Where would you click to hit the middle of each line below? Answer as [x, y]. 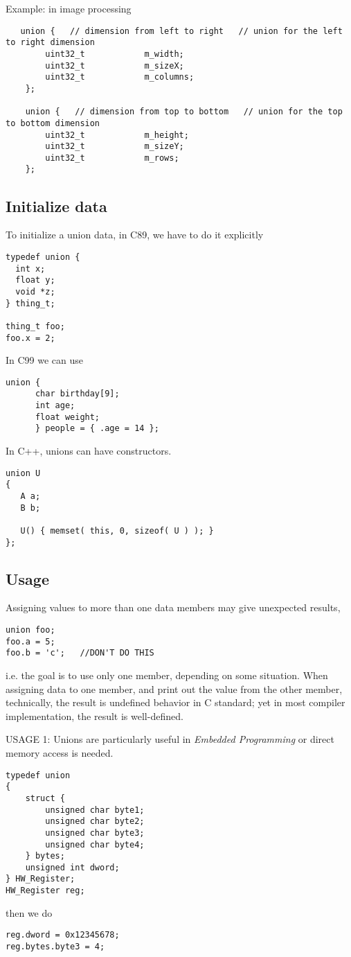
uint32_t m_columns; [120, 77]
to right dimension [50, 43]
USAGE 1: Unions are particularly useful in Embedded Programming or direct [170, 739]
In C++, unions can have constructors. [89, 451]
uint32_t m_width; [115, 54]
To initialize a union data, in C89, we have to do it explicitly [135, 235]
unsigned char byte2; [95, 822]
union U [23, 473]
